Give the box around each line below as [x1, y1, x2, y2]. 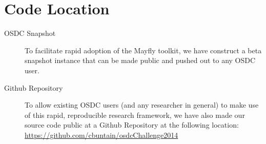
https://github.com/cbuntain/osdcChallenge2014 [25, 129, 178, 140]
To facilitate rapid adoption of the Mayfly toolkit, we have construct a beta [25, 45, 262, 55]
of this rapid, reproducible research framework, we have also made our [25, 109, 245, 120]
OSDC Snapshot [4, 28, 56, 38]
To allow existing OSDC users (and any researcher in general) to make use [25, 99, 259, 110]
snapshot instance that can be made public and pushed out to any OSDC [25, 55, 256, 66]
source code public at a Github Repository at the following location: [25, 119, 239, 130]
